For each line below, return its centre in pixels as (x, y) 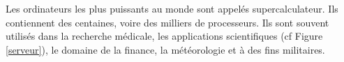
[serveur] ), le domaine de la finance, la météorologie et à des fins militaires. (165, 49)
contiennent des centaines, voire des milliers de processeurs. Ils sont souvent (167, 22)
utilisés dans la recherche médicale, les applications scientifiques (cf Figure (164, 36)
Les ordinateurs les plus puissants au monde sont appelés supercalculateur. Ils (172, 8)
